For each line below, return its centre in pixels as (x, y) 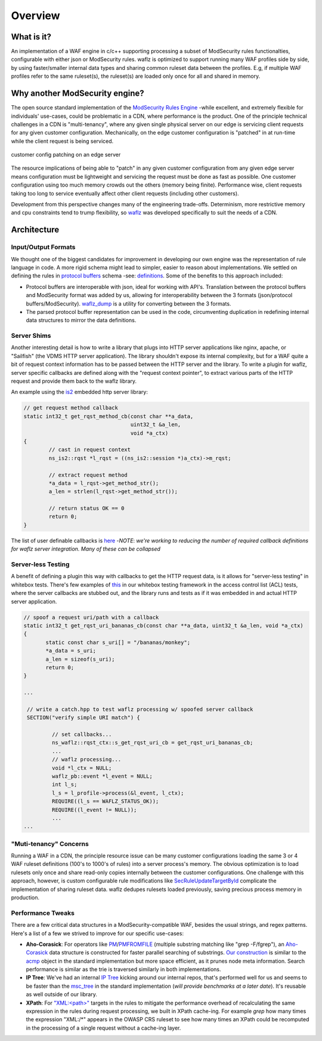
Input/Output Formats (43, 247)
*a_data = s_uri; (71, 651)
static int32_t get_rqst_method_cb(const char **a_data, (109, 416)
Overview (35, 16)
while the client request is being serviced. (62, 141)
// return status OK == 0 (86, 509)
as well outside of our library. (62, 994)
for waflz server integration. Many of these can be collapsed (86, 549)
